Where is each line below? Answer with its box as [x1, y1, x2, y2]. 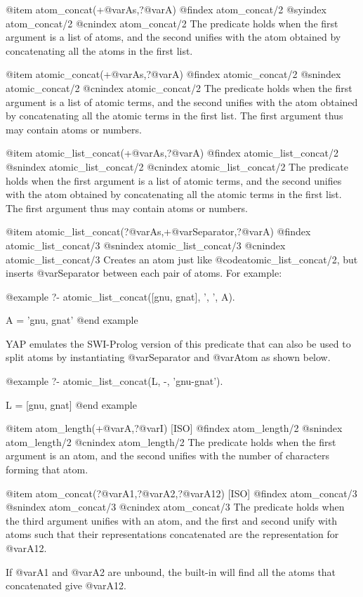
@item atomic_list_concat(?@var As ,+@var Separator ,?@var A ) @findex [6, 224, 311, 239]
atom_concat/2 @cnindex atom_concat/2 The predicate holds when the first [6, 15, 338, 30]
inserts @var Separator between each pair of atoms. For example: [6, 265, 282, 280]
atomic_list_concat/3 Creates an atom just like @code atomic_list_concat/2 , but [6, 251, 358, 266]
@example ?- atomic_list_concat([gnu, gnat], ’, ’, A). [6, 289, 235, 303]
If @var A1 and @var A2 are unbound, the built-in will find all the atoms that [6, 564, 336, 579]
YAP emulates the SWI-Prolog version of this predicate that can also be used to [6, 336, 351, 350]
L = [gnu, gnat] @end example [6, 397, 137, 412]
